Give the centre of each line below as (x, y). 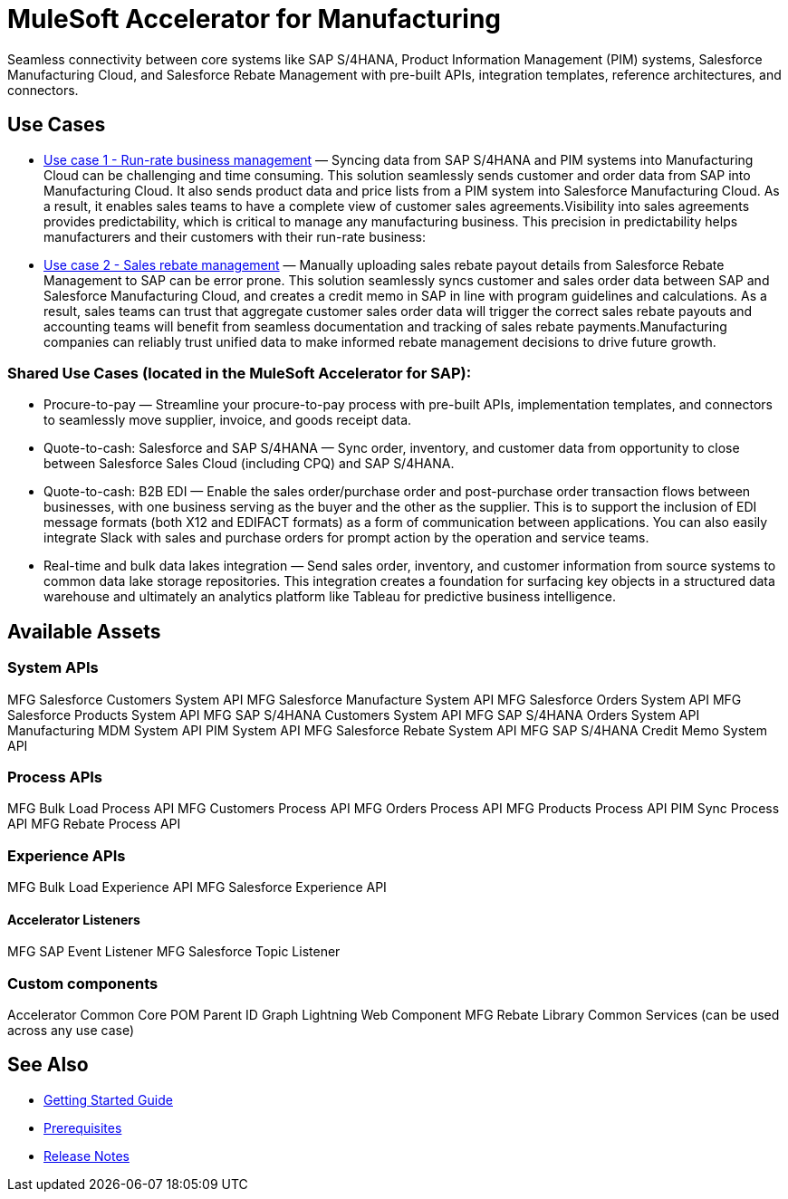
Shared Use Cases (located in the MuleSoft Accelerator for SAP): (240, 373)
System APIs (53, 668)
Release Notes (86, 1156)
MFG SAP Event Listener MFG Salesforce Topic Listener (174, 952)
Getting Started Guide (108, 1099)
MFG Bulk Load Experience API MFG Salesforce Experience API (197, 887)
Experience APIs (67, 855)
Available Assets (84, 631)
